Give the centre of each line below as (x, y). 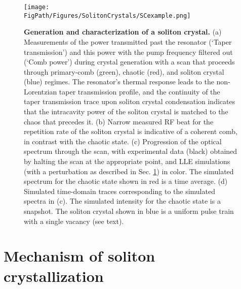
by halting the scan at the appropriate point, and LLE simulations (127, 161)
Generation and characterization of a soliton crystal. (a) (123, 32)
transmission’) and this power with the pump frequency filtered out (128, 52)
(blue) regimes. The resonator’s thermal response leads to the (119, 82)
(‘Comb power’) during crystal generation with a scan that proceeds (129, 62)
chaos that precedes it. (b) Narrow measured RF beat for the (119, 121)
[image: (37, 7)
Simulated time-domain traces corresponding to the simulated (119, 191)
